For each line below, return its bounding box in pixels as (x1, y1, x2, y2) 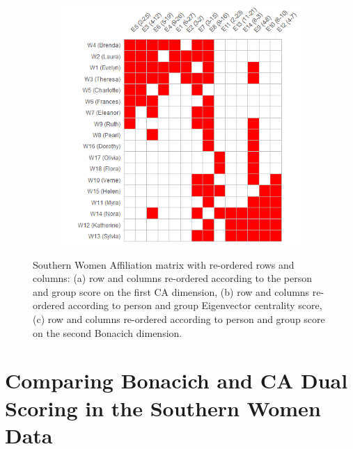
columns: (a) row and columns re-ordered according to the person (33, 271, 313, 285)
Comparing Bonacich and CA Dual (5, 366, 348, 395)
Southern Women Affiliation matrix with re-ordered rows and (33, 257, 295, 271)
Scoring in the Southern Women (5, 393, 321, 422)
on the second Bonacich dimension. (33, 325, 182, 340)
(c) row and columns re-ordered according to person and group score (33, 311, 325, 326)
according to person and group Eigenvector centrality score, (68, 298, 322, 313)
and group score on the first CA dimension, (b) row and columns (33, 284, 310, 299)
